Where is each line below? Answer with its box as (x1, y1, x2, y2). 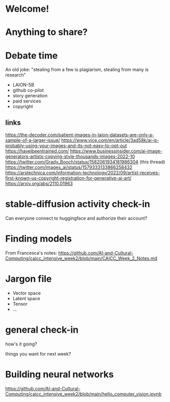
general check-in (5, 324, 79, 336)
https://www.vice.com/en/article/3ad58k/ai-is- (61, 137, 159, 143)
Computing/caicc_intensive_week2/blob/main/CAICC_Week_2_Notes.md (5, 255, 158, 261)
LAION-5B (12, 82, 35, 88)
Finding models (5, 233, 72, 245)
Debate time (5, 49, 58, 61)
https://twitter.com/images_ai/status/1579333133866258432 (5, 164, 133, 171)
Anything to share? (5, 26, 88, 38)
